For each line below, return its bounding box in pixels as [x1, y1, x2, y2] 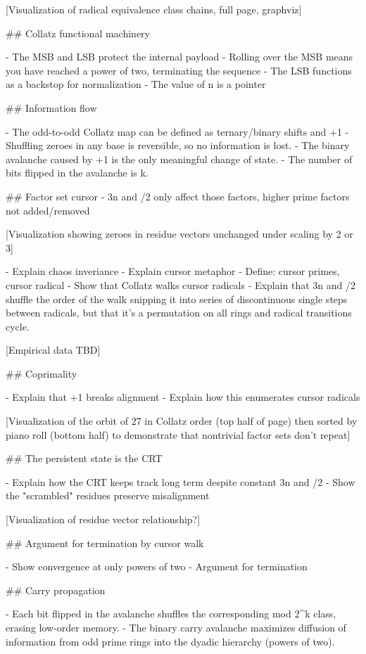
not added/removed [6, 203, 90, 217]
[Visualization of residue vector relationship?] [6, 512, 201, 527]
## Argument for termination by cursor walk [6, 535, 204, 550]
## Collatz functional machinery [6, 25, 150, 40]
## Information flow [6, 100, 97, 115]
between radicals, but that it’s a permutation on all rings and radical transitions [6, 305, 352, 320]
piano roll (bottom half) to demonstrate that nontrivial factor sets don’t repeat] [6, 427, 351, 442]
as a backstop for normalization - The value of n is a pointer [6, 77, 266, 91]
